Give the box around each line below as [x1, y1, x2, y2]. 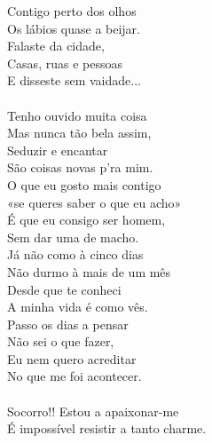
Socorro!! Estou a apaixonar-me [7, 401, 179, 420]
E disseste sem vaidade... [7, 71, 141, 90]
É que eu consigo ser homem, [7, 210, 166, 229]
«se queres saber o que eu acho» [7, 193, 182, 211]
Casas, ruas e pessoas [7, 53, 122, 72]
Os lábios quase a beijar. [7, 19, 140, 37]
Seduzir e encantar [7, 140, 108, 159]
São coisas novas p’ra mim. [7, 158, 153, 177]
